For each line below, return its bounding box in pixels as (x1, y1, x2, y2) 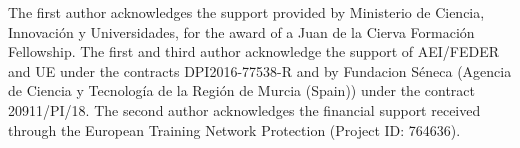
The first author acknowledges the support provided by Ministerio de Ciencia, (8, 2, 485, 22)
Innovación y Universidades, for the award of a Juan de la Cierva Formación (8, 21, 475, 42)
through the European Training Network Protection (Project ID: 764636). (8, 119, 461, 140)
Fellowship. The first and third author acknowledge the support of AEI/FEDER (8, 41, 500, 62)
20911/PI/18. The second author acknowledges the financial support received (8, 99, 481, 120)
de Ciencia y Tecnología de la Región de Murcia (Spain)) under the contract (8, 80, 475, 101)
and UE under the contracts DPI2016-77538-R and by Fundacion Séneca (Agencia (8, 60, 512, 81)
